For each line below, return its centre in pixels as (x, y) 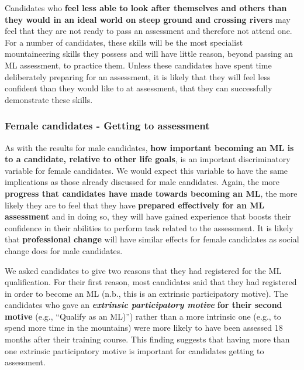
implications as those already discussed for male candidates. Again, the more (142, 182)
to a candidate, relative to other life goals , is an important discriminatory (148, 159)
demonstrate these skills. (49, 99)
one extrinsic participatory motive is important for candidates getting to (134, 350)
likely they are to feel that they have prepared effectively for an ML (135, 205)
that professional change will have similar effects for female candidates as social (152, 239)
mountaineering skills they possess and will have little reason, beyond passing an (149, 54)
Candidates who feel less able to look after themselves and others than (146, 8)
